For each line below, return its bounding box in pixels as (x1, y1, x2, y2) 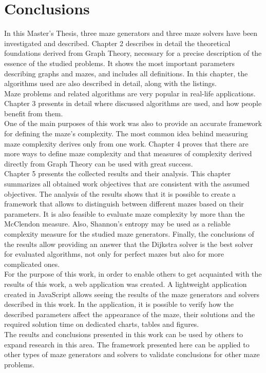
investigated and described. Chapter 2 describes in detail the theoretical (4, 37, 231, 48)
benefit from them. (4, 108, 63, 118)
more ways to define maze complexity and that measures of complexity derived (4, 148, 252, 159)
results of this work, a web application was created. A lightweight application (4, 278, 247, 289)
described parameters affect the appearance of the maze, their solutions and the (4, 308, 255, 319)
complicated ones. (4, 258, 60, 269)
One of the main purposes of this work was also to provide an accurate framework (4, 118, 262, 129)
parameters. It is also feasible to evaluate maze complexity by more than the (4, 208, 245, 219)
